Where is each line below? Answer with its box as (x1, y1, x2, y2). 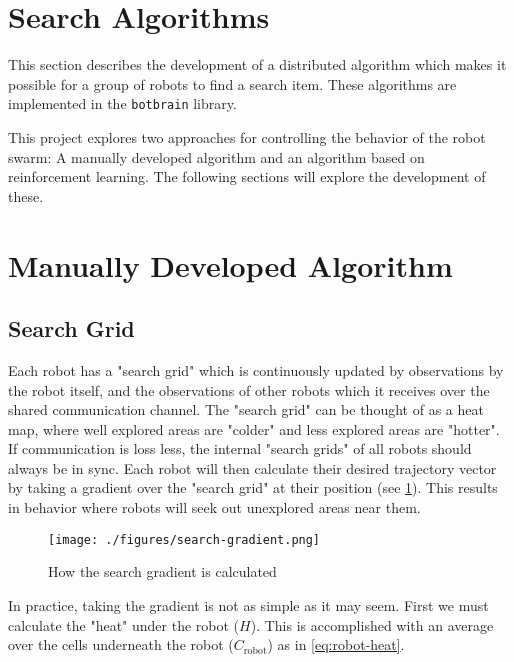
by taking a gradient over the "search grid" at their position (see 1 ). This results (8, 477, 498, 498)
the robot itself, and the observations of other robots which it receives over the (8, 379, 490, 400)
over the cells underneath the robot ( (8, 634, 234, 655)
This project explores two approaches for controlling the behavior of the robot (8, 126, 486, 147)
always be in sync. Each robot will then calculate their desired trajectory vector (8, 457, 497, 478)
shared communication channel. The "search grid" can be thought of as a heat (8, 399, 484, 420)
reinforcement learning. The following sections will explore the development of (8, 166, 486, 187)
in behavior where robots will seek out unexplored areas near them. (8, 497, 421, 518)
